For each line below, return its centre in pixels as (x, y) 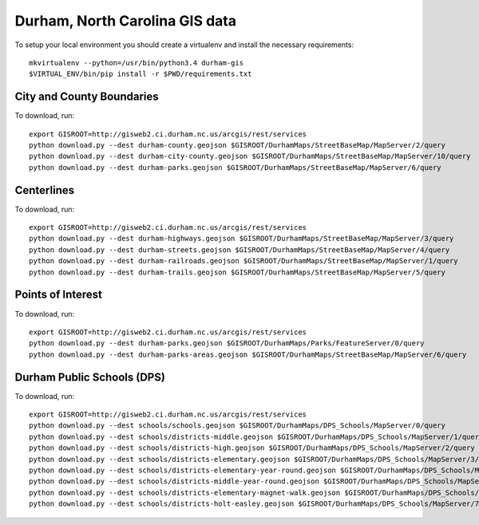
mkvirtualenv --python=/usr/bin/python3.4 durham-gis (136, 63)
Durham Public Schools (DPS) (90, 377)
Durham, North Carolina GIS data (126, 21)
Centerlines (45, 190)
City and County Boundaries (87, 97)
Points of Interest (59, 295)
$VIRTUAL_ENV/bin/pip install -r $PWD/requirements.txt (141, 74)
